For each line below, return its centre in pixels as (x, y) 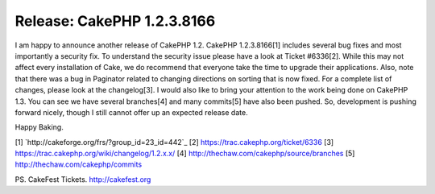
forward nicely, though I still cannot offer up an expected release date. (132, 112)
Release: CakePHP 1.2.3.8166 (115, 21)
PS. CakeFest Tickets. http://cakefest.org (83, 179)
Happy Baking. (39, 127)
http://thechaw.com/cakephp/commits (79, 164)
